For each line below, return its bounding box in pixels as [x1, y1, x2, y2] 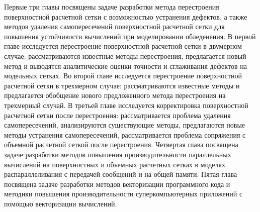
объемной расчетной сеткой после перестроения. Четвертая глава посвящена [4, 139, 238, 150]
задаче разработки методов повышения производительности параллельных [4, 149, 231, 159]
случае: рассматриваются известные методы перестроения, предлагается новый [4, 50, 246, 61]
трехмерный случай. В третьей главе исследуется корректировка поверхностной [4, 99, 248, 110]
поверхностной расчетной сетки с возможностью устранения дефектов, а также [4, 11, 247, 22]
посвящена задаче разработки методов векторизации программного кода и [4, 178, 230, 189]
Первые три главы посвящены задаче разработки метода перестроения [4, 2, 219, 12]
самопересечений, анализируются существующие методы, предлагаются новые [4, 120, 245, 130]
